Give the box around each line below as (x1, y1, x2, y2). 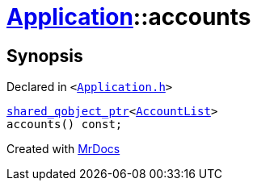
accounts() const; (6, 118, 123, 131)
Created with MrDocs (6, 142, 120, 156)
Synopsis (6, 45, 83, 66)
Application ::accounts (6, 3, 251, 31)
